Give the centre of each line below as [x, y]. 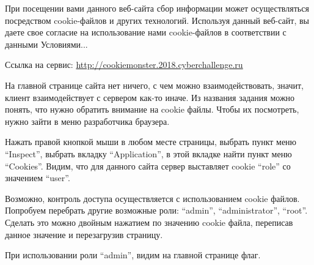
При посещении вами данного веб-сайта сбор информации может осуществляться [157, 8]
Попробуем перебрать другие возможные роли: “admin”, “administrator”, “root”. [156, 210]
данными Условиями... [46, 44]
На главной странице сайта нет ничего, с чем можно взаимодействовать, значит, [154, 85]
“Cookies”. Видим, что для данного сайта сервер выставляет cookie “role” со [148, 166]
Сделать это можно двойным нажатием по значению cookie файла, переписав [149, 222]
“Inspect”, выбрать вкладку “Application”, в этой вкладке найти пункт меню [148, 153]
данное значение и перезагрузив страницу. [84, 234]
